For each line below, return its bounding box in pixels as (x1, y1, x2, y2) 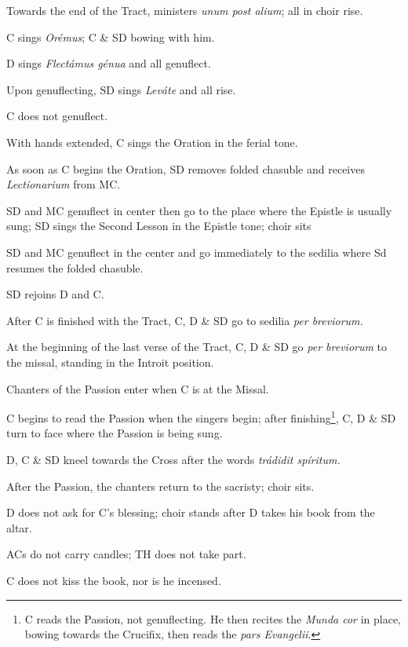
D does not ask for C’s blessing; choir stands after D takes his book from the (6, 504, 375, 521)
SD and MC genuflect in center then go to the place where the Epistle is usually (6, 202, 392, 218)
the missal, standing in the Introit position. (6, 353, 214, 370)
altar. (6, 519, 32, 536)
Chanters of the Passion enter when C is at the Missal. (6, 380, 269, 397)
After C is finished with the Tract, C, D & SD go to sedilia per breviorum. (6, 312, 363, 328)
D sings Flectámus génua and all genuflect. (6, 55, 211, 71)
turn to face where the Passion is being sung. (6, 425, 223, 441)
